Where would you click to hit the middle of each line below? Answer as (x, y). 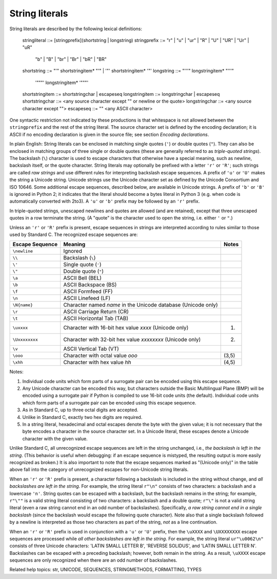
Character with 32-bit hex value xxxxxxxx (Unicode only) (132, 340)
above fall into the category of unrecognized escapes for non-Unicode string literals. (99, 470)
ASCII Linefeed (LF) (87, 298)
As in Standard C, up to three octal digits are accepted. (80, 410)
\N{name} (23, 305)
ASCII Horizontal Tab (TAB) (96, 318)
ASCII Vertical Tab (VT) (91, 349)
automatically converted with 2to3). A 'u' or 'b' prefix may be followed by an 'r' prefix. (105, 201)
